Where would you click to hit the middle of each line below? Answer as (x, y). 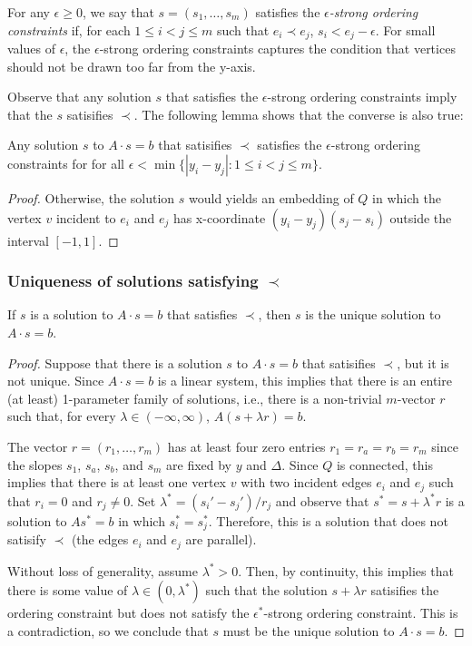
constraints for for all (66, 164)
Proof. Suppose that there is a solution (115, 362)
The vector (38, 446)
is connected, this (384, 464)
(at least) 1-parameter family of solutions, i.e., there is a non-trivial (195, 398)
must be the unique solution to (309, 630)
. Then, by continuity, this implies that (346, 570)
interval (28, 240)
